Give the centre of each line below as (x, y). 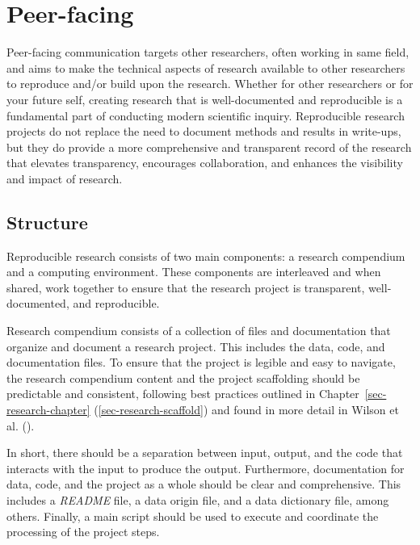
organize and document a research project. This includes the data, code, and (196, 346)
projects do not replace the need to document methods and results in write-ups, (204, 131)
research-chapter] (48, 410)
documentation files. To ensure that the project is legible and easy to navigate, (201, 362)
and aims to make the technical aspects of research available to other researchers (206, 67)
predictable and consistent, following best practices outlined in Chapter (183, 394)
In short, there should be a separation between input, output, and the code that (205, 453)
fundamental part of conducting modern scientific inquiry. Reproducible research (206, 115)
